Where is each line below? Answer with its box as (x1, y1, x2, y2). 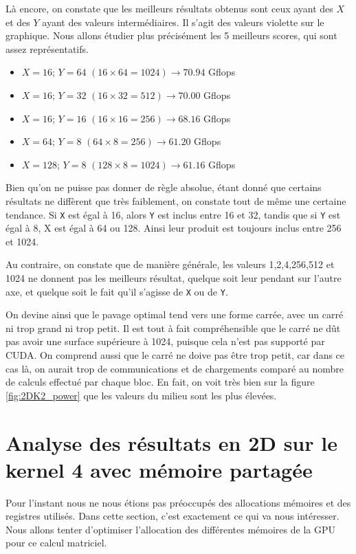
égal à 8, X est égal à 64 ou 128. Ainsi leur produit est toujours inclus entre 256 (5, 221, 342, 235)
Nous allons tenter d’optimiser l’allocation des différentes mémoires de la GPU (5, 522, 335, 536)
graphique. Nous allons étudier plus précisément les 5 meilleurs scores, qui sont (5, 28, 337, 43)
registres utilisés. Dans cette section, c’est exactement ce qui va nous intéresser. (5, 509, 340, 523)
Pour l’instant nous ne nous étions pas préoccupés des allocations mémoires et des (5, 495, 351, 509)
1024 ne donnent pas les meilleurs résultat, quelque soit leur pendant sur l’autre (5, 270, 342, 285)
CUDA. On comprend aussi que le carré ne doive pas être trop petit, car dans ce (5, 348, 345, 362)
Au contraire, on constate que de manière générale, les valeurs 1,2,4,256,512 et (5, 257, 335, 272)
